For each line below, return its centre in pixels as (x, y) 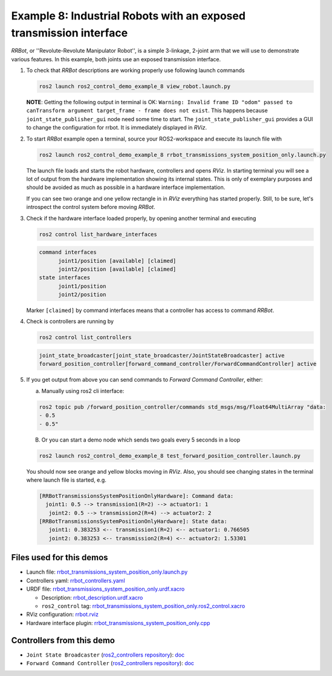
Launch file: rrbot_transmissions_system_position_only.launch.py (107, 572)
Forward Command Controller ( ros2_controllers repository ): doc (110, 663)
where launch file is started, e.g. (67, 480)
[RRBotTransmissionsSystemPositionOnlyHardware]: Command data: (136, 496)
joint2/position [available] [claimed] (117, 269)
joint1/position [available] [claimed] (117, 261)
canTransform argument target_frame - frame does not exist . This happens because (147, 111)
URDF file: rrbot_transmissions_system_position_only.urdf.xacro (106, 589)
